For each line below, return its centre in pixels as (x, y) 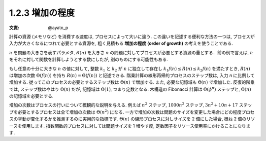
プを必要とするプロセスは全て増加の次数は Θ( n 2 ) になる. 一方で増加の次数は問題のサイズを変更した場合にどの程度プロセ (132, 112)
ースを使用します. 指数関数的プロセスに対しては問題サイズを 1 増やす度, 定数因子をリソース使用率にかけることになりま (130, 126)
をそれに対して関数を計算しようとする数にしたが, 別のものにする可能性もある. (89, 60)
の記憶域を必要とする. (31, 96)
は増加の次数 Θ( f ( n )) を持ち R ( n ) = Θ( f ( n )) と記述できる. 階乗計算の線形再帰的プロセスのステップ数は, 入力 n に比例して (132, 75)
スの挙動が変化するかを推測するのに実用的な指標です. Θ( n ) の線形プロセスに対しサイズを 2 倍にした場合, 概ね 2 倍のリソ (132, 119)
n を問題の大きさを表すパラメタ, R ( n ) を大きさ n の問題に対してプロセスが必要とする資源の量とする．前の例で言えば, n (131, 52)
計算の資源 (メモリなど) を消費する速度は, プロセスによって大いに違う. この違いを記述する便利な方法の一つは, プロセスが (132, 36)
